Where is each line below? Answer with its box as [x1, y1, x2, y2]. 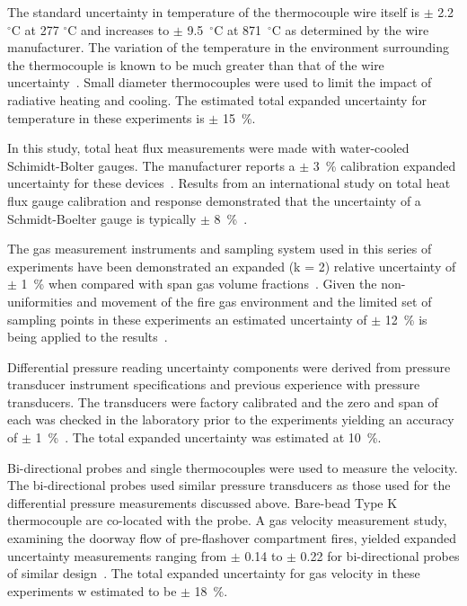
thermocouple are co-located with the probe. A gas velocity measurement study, [7, 511, 447, 530]
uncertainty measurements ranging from [7, 546, 227, 565]
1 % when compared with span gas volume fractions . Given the [21, 274, 377, 293]
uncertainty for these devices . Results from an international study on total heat [7, 174, 451, 192]
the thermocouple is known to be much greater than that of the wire [7, 55, 384, 74]
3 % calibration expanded [313, 156, 456, 174]
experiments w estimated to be [7, 581, 177, 600]
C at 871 [214, 20, 262, 39]
